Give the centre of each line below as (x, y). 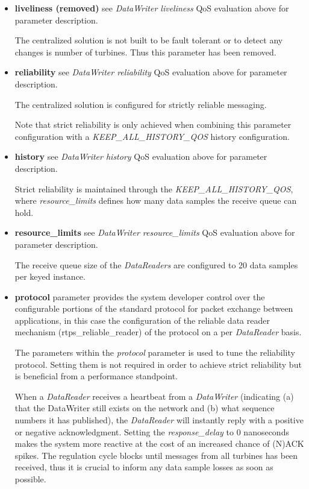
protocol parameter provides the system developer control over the (140, 296)
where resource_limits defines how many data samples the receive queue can (156, 200)
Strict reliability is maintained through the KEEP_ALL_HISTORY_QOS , (154, 188)
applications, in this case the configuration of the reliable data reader (142, 320)
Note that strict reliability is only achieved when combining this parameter (153, 125)
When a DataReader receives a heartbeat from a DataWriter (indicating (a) (154, 396)
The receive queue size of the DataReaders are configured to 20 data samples (156, 264)
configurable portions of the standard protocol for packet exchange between (154, 308)
